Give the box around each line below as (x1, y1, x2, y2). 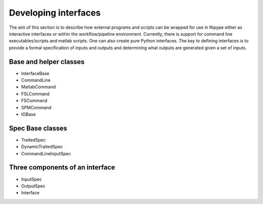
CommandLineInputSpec (21, 150, 71, 156)
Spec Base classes (9, 124, 68, 132)
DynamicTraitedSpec (21, 144, 63, 150)
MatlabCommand (21, 84, 56, 90)
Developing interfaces (9, 7, 101, 18)
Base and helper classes (9, 58, 85, 66)
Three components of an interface (9, 163, 115, 172)
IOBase (21, 111, 36, 117)
